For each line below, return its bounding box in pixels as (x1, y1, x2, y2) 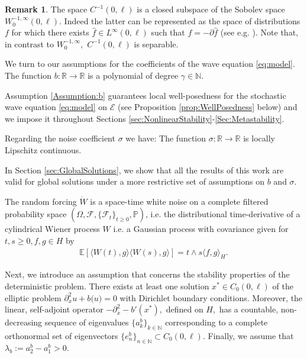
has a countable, (219, 303, 279, 315)
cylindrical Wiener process (5, 222, 100, 235)
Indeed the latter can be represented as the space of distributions (64, 14, 300, 27)
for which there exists (11, 26, 89, 38)
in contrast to (5, 37, 54, 50)
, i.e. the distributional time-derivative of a (146, 208, 300, 220)
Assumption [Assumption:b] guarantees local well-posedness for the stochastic (5, 89, 286, 101)
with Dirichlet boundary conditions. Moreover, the (119, 291, 303, 304)
